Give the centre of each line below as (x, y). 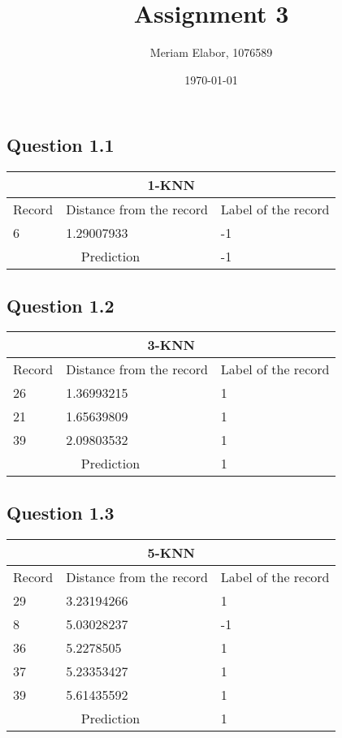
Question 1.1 (61, 145)
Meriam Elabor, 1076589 (211, 52)
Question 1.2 (61, 305)
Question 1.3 (61, 512)
